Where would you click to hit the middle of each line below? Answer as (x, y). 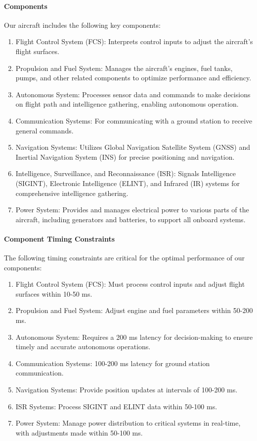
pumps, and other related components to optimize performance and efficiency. (133, 78)
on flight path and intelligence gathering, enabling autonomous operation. (127, 104)
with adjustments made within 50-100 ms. (79, 432)
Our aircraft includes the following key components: (82, 25)
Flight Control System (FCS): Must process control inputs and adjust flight (130, 284)
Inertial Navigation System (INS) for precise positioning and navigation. (125, 157)
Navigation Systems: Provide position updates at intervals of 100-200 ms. (127, 390)
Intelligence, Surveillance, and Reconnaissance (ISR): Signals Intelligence (126, 173)
